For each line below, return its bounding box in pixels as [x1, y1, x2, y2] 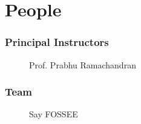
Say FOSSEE [29, 108, 78, 120]
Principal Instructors [5, 34, 109, 50]
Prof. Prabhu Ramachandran [29, 58, 136, 71]
